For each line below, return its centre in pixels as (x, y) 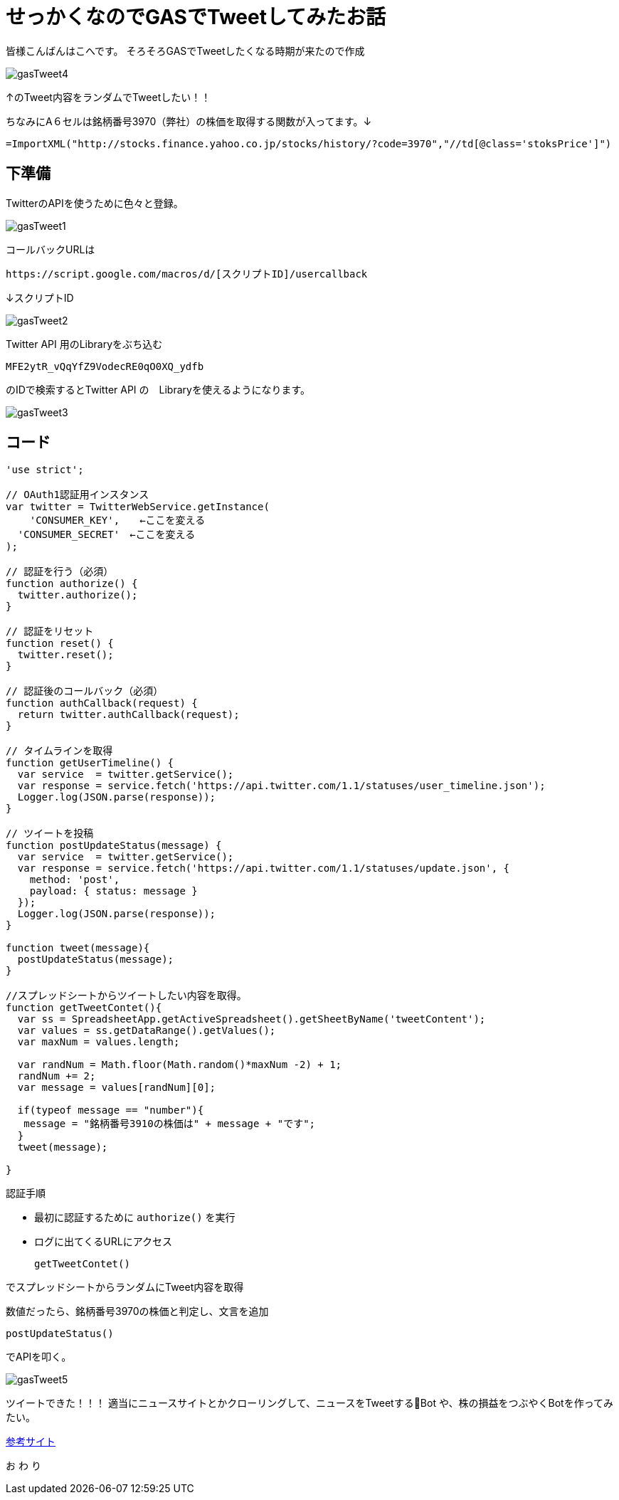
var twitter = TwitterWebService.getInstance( (138, 507)
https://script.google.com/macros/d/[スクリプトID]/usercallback (187, 274)
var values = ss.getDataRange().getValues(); (147, 1031)
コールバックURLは (51, 249)
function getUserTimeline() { (90, 763)
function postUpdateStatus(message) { (114, 846)
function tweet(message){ (78, 948)
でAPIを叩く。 (39, 1357)
